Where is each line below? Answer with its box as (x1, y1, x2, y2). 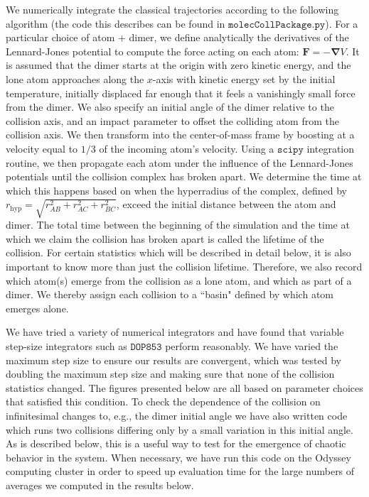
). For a (325, 16, 358, 31)
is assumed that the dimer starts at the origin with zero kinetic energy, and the (6, 58, 351, 72)
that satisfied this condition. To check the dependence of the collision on (6, 394, 321, 409)
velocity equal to (6, 141, 78, 155)
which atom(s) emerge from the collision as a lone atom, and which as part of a (6, 273, 352, 288)
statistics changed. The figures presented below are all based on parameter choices (6, 380, 363, 395)
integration (306, 141, 354, 155)
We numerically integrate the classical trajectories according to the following (6, 2, 339, 16)
